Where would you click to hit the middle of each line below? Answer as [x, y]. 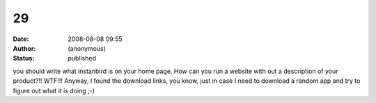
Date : [21, 39]
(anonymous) [87, 48]
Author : [24, 48]
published [82, 58]
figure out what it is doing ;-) [54, 90]
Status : [24, 58]
